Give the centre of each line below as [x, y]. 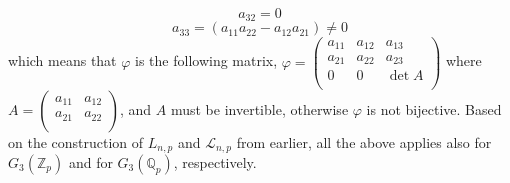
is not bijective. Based [434, 108]
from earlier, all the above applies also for [364, 141]
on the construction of [76, 141]
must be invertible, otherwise [259, 108]
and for [90, 162]
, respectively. [215, 162]
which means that [62, 60]
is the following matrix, [206, 60]
